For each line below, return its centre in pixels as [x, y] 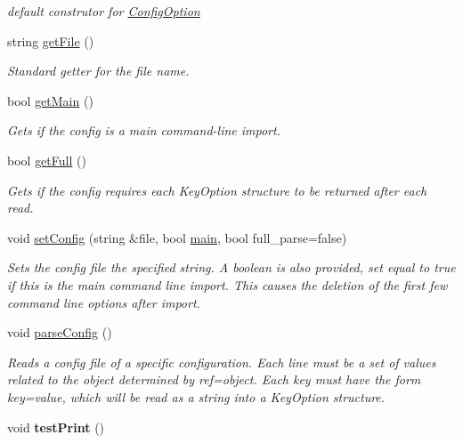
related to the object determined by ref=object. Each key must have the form [214, 379]
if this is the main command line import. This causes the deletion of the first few [227, 284]
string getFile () [51, 40]
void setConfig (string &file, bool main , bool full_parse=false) [177, 237]
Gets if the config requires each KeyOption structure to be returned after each [217, 190]
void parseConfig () [60, 332]
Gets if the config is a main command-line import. [144, 130]
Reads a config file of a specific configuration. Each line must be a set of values [222, 362]
